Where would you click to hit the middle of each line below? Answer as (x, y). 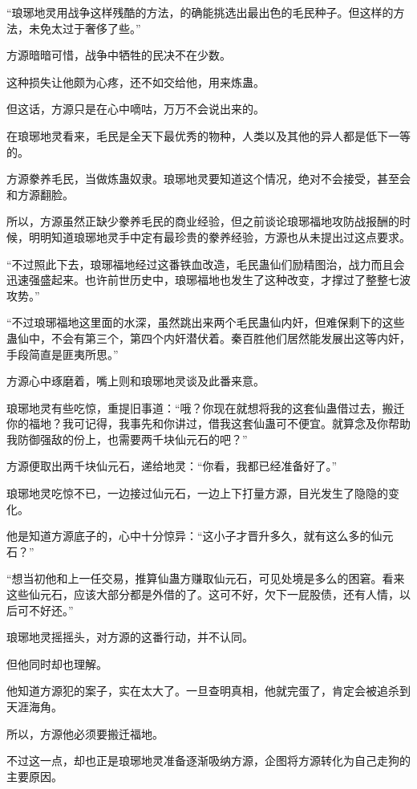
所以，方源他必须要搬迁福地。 (85, 733)
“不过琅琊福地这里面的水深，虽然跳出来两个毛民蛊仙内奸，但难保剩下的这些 (206, 322)
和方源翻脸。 (40, 194)
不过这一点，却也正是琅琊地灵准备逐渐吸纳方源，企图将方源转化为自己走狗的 (208, 761)
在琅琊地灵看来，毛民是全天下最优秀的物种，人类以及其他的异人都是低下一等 (208, 135)
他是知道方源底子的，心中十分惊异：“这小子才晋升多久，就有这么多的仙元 (200, 536)
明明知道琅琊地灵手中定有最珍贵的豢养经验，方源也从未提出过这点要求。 (219, 236)
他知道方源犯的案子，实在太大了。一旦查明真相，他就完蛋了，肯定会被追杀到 (208, 691)
